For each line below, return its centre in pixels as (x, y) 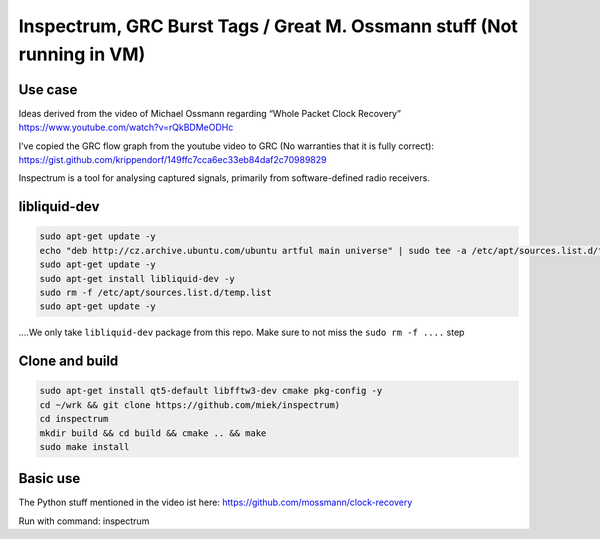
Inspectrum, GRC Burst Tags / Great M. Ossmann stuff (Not (268, 26)
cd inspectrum (74, 419)
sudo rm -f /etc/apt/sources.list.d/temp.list (155, 292)
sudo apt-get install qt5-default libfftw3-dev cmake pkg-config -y (211, 391)
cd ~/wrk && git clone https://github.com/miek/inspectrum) (190, 404)
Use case (48, 89)
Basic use (49, 478)
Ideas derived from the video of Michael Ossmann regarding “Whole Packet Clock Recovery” (210, 113)
